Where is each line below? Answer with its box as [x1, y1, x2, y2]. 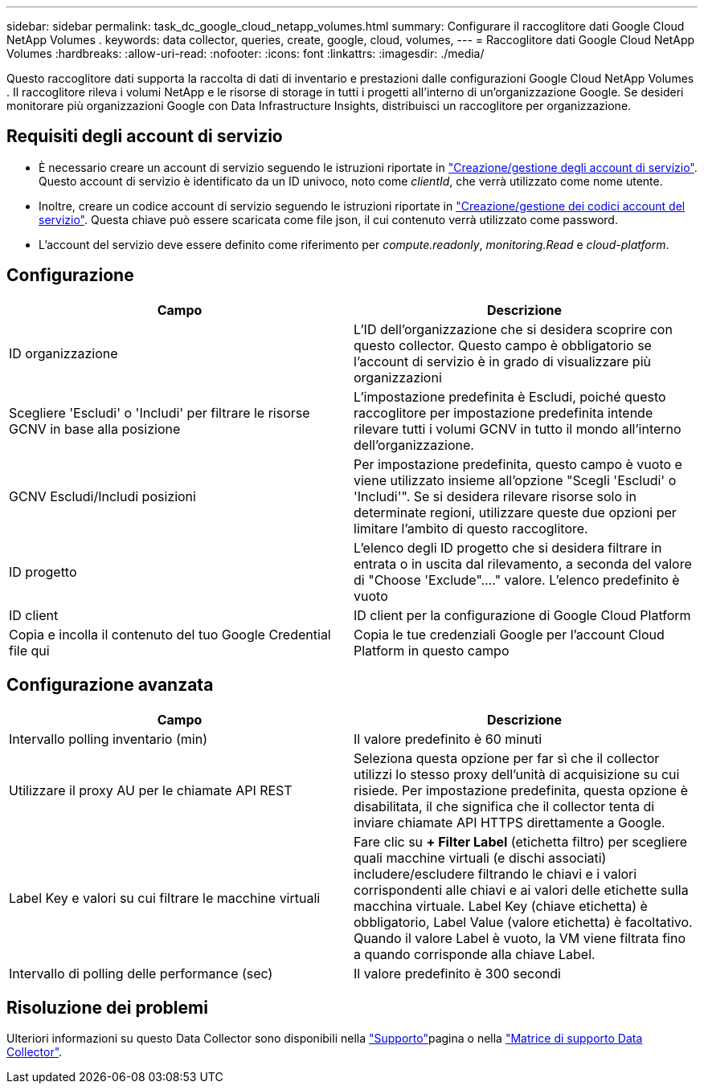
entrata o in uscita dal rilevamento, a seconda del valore [354, 555, 692, 572]
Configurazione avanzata [6, 675, 214, 696]
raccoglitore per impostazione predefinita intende [354, 404, 653, 421]
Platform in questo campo [354, 642, 510, 659]
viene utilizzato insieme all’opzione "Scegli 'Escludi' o [354, 472, 677, 488]
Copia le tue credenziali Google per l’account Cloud [354, 626, 665, 643]
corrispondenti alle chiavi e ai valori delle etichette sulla [354, 881, 689, 898]
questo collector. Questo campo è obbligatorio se [354, 337, 652, 353]
